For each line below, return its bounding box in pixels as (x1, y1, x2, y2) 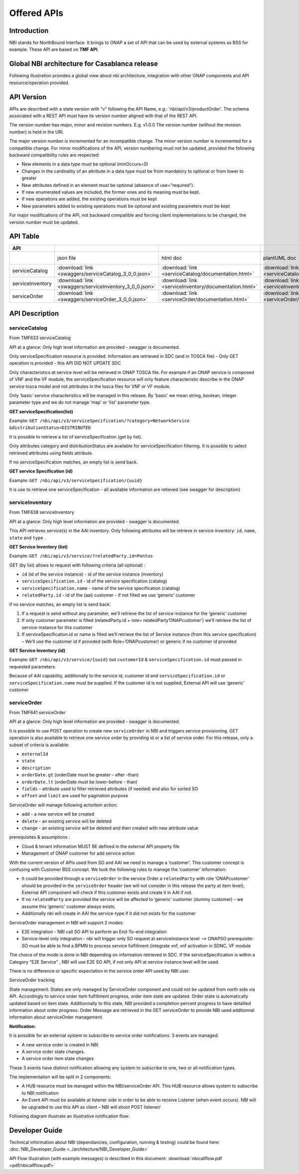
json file (57, 255, 76, 262)
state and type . (9, 535, 46, 541)
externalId (21, 751, 48, 757)
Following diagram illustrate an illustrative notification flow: (9, 1113, 130, 1119)
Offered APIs (9, 7, 64, 18)
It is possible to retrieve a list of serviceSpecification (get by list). (9, 434, 143, 440)
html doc (161, 255, 182, 262)
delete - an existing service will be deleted (21, 818, 112, 824)
